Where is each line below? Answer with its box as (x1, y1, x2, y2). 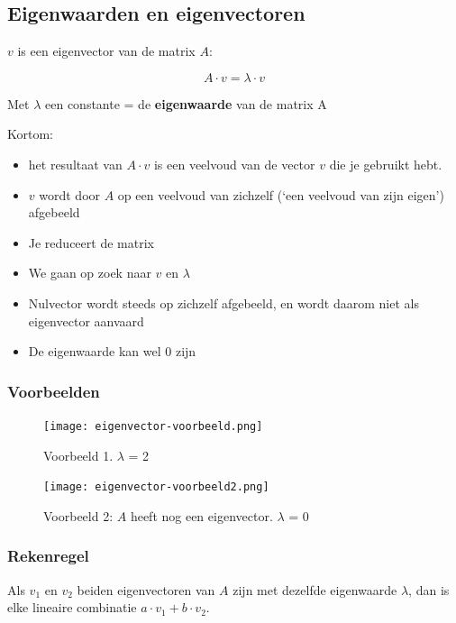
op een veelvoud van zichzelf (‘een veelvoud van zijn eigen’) (117, 185, 444, 204)
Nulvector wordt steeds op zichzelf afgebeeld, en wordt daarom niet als (28, 293, 419, 312)
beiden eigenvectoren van (77, 580, 215, 599)
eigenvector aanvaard (28, 311, 144, 330)
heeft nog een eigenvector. (130, 506, 273, 525)
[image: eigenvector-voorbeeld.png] (43, 419, 263, 433)
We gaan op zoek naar (28, 263, 151, 282)
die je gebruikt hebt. (329, 154, 442, 173)
